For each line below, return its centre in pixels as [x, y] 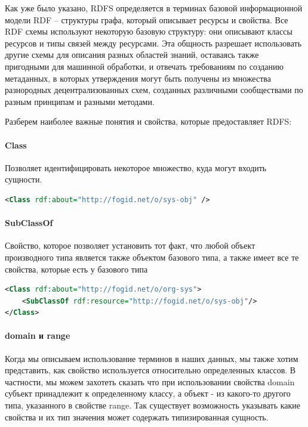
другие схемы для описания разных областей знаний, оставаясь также [132, 55]
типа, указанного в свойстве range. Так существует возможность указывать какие [153, 405]
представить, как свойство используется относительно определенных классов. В [150, 370]
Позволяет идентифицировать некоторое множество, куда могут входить [136, 167]
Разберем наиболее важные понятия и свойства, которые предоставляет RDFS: [148, 121]
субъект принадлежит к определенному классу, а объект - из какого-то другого [148, 393]
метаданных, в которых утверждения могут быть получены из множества [138, 78]
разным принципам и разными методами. [80, 101]
